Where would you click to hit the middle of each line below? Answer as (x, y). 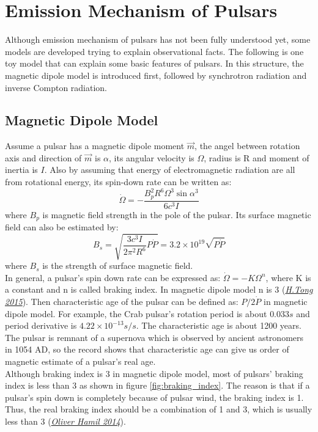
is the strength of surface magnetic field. (118, 265)
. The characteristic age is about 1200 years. (219, 325)
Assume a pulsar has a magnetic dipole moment (95, 146)
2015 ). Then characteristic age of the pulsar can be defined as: (122, 302)
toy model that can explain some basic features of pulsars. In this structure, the (154, 63)
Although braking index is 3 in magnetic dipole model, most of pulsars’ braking (154, 373)
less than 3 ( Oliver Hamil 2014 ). (65, 421)
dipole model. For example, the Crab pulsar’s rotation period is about (136, 313)
